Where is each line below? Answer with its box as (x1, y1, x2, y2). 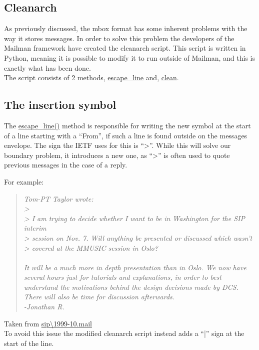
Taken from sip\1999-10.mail (4, 318, 92, 328)
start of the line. (4, 337, 54, 348)
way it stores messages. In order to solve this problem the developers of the (4, 33, 234, 43)
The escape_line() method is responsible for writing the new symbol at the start (4, 120, 251, 130)
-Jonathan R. (23, 301, 64, 312)
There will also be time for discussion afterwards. (23, 291, 175, 302)
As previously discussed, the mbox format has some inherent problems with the (4, 23, 247, 34)
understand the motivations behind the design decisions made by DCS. (23, 281, 238, 292)
